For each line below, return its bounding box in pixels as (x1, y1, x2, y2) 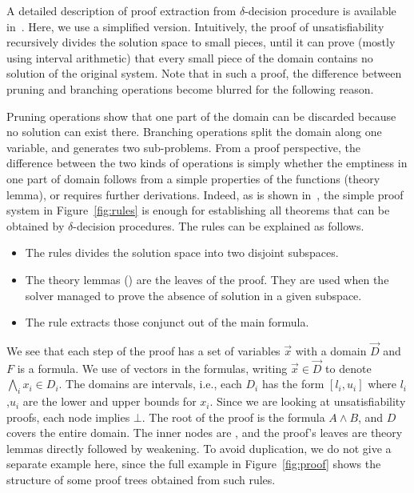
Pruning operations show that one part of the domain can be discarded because (6, 107, 396, 124)
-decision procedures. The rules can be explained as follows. (73, 217, 364, 234)
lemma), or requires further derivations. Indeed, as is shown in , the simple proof (6, 186, 404, 202)
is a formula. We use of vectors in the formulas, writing (17, 359, 288, 376)
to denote (325, 359, 372, 376)
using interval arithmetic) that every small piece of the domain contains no (6, 49, 373, 66)
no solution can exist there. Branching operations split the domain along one (6, 123, 382, 140)
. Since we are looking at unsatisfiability (209, 393, 406, 410)
